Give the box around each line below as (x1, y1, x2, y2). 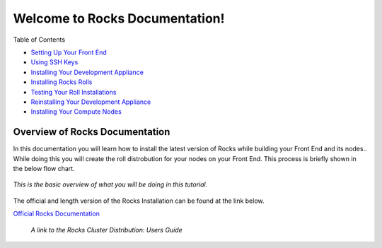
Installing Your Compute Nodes (30, 107, 122, 116)
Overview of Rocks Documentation (13, 126, 170, 138)
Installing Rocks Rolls (30, 78, 93, 86)
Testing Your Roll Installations (30, 88, 117, 96)
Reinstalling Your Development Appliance (30, 98, 151, 106)
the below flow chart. (13, 164, 75, 172)
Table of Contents (13, 35, 66, 44)
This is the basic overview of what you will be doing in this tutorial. (13, 180, 208, 189)
